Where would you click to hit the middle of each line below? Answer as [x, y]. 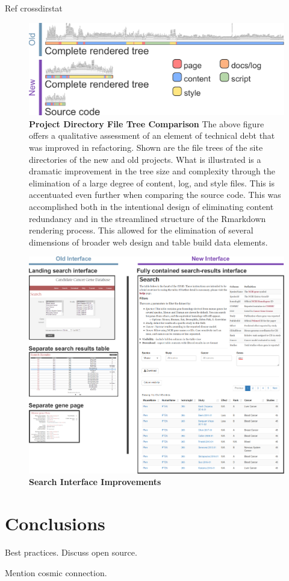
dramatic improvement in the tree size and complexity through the [152, 171]
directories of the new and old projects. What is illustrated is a [145, 159]
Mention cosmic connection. [56, 572]
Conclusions [55, 523]
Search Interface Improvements [95, 482]
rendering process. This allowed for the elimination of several [141, 230]
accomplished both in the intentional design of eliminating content [151, 206]
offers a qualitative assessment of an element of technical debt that [152, 135]
